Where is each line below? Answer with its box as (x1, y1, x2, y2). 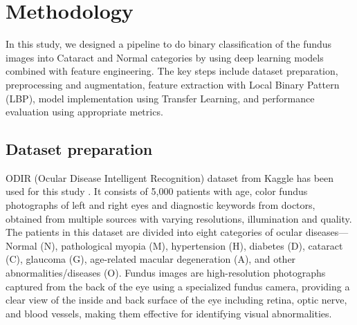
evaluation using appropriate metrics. (6, 104, 163, 119)
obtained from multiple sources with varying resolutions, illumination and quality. (6, 211, 352, 225)
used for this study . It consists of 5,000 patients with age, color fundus (6, 184, 308, 198)
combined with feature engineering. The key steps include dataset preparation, (6, 64, 338, 78)
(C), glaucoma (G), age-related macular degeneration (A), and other (6, 252, 296, 266)
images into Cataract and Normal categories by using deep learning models (6, 50, 324, 64)
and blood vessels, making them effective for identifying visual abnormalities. (6, 306, 332, 320)
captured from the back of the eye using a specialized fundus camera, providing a (6, 279, 350, 293)
